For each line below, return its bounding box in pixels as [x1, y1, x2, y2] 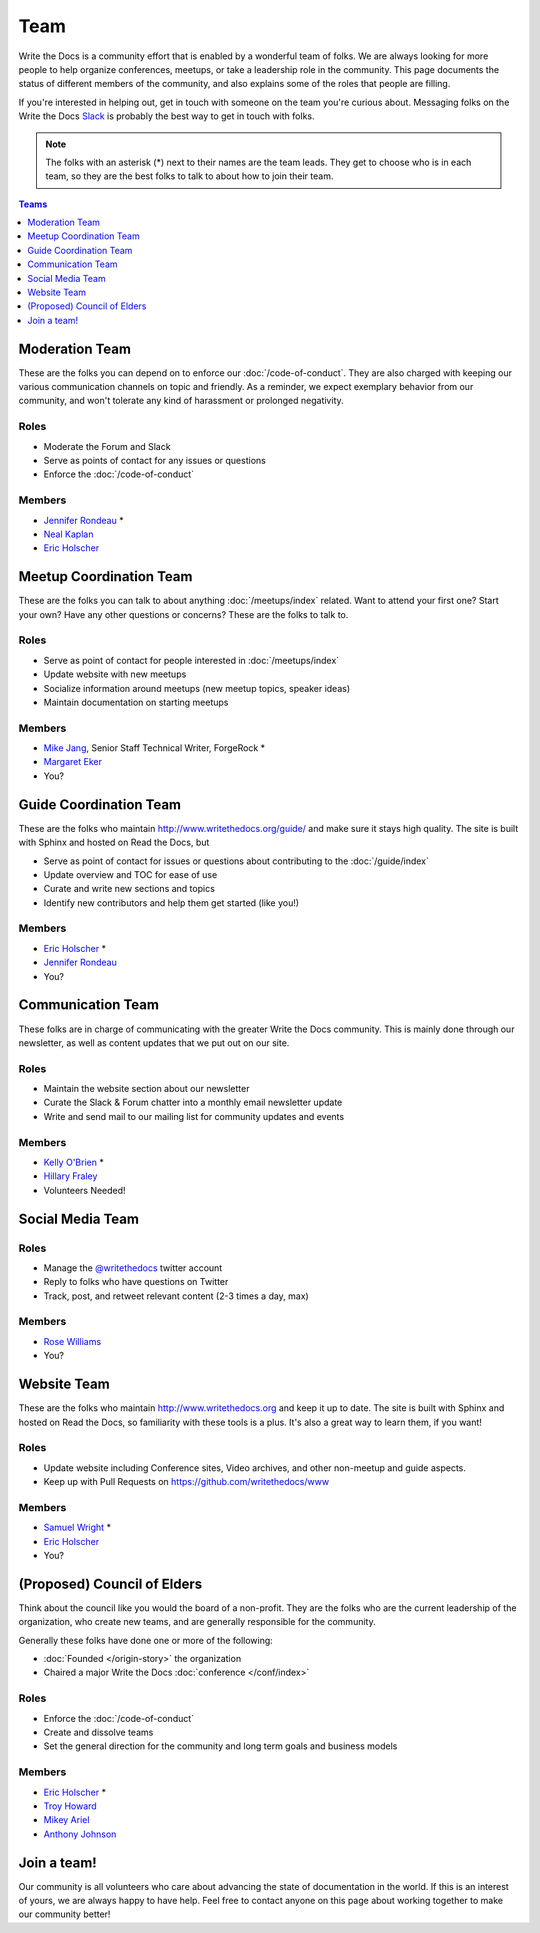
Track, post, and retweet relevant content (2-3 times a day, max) [43, 1290, 309, 1302]
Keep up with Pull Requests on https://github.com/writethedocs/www [43, 1476, 330, 1488]
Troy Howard [43, 1800, 97, 1812]
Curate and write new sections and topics [43, 883, 215, 895]
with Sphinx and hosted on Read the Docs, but [18, 836, 210, 849]
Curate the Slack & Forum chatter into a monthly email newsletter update [43, 1096, 343, 1109]
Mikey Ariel [43, 1814, 90, 1826]
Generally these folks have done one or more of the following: [18, 1634, 274, 1646]
